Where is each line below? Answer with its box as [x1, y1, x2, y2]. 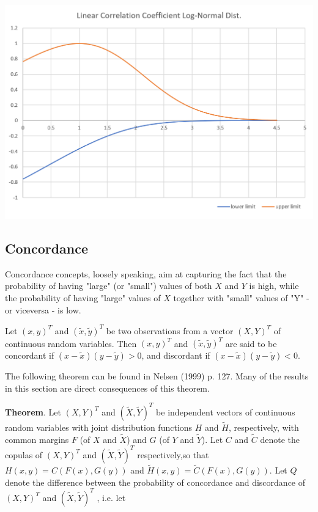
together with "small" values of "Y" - [173, 291, 309, 304]
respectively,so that [137, 448, 209, 461]
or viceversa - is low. [5, 303, 81, 316]
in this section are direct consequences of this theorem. [5, 381, 210, 394]
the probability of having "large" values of [5, 291, 161, 304]
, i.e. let [97, 491, 126, 503]
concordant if [5, 349, 54, 362]
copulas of [5, 448, 43, 461]
